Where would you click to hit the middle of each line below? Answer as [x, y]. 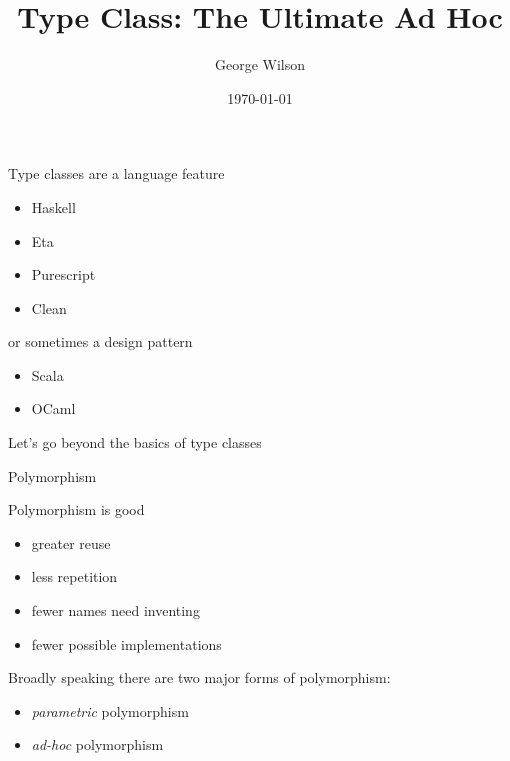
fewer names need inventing [115, 610]
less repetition [74, 576]
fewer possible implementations [126, 643]
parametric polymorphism [110, 710]
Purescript [63, 274]
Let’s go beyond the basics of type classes [135, 442]
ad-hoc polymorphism [97, 744]
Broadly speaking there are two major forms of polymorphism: [199, 677]
